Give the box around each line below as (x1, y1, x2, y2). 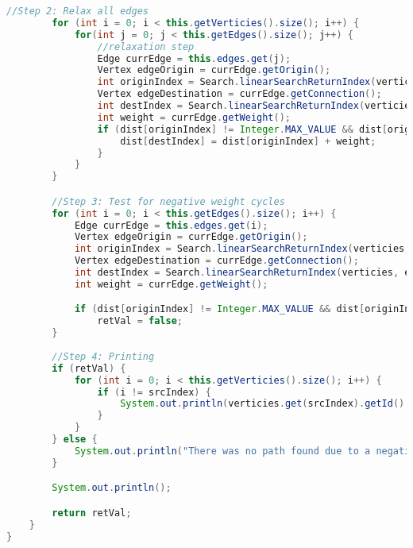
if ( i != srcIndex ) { (97, 386, 211, 398)
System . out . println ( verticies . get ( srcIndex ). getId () (120, 398, 405, 410)
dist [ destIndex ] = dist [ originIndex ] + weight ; (120, 135, 376, 147)
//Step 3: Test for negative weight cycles (52, 195, 285, 207)
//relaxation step (97, 41, 195, 52)
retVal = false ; (97, 315, 183, 327)
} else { (52, 434, 98, 446)
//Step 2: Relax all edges (6, 6, 149, 17)
